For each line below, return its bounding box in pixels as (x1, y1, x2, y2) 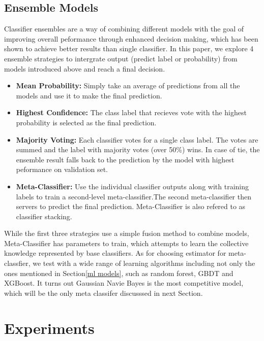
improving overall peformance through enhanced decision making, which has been (4, 33, 258, 44)
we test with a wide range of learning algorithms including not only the (33, 258, 255, 268)
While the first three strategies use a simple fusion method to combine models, (4, 228, 249, 238)
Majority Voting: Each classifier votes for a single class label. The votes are (16, 134, 258, 145)
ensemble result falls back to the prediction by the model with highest (16, 154, 234, 164)
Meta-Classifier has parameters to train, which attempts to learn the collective (4, 237, 249, 248)
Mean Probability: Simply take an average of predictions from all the (16, 80, 240, 91)
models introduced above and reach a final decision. (4, 63, 165, 74)
